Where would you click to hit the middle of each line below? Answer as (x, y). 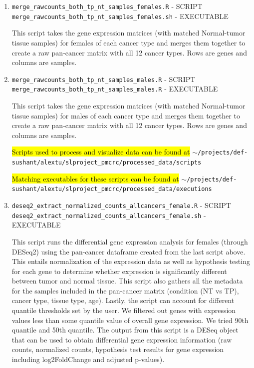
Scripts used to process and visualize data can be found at (101, 152)
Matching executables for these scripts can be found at (95, 178)
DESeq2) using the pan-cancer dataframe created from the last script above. (128, 251)
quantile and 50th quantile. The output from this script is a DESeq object (125, 330)
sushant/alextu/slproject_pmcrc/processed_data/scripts (107, 163)
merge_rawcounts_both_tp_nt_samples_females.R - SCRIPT (107, 6)
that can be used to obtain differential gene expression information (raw (122, 339)
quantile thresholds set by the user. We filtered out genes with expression (124, 310)
